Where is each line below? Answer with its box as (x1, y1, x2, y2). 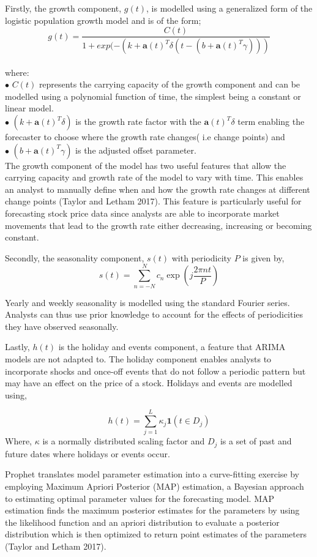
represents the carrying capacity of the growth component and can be (39, 78, 300, 91)
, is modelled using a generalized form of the (146, 2, 313, 14)
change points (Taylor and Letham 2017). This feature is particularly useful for (5, 195, 302, 207)
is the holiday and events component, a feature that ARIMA (58, 340, 286, 353)
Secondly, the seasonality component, (5, 251, 144, 264)
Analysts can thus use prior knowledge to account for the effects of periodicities (5, 308, 304, 321)
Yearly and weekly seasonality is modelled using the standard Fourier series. (5, 296, 290, 308)
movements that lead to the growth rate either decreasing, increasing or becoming (5, 219, 312, 231)
